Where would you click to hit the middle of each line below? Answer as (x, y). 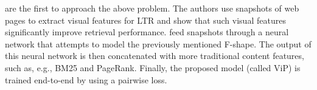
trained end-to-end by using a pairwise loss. (86, 79)
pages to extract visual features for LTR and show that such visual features (145, 20)
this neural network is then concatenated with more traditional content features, (155, 56)
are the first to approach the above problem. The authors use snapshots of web (152, 8)
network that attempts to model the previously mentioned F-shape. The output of (158, 43)
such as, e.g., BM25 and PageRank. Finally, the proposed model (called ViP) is (153, 67)
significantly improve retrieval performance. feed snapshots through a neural (147, 32)
